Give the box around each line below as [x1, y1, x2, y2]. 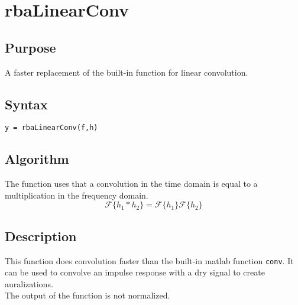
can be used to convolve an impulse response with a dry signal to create [5, 266, 265, 278]
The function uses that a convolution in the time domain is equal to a [5, 177, 258, 190]
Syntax [5, 95, 48, 113]
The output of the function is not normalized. [5, 289, 170, 301]
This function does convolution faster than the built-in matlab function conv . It [5, 254, 294, 267]
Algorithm [5, 150, 69, 168]
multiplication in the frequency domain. [5, 189, 148, 201]
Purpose [5, 38, 56, 56]
